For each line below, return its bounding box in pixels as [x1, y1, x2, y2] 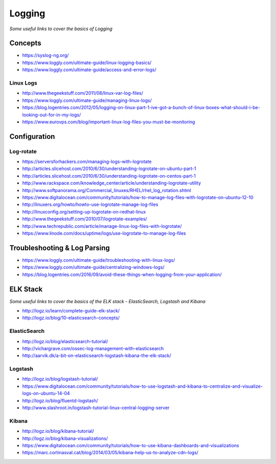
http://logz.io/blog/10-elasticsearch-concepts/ [22, 315, 120, 321]
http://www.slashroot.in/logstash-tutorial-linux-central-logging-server [22, 405, 170, 411]
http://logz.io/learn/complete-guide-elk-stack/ [22, 307, 120, 313]
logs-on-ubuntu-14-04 [22, 390, 70, 396]
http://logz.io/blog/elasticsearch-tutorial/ [22, 338, 108, 344]
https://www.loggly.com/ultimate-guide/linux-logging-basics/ [22, 59, 152, 66]
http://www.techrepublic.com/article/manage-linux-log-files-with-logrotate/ [22, 223, 182, 229]
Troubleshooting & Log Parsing [9, 243, 110, 252]
